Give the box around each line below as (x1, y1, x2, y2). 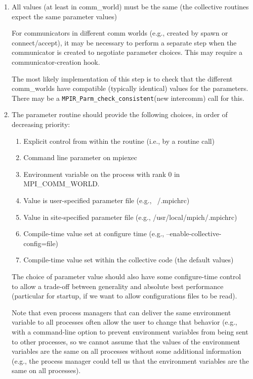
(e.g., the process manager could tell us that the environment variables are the (11, 355, 249, 366)
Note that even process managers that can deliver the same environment (11, 307, 231, 317)
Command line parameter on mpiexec (23, 152, 137, 163)
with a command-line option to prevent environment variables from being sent (11, 326, 249, 337)
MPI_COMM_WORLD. (23, 178, 100, 189)
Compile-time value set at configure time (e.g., (23, 228, 164, 239)
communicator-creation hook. (11, 56, 100, 67)
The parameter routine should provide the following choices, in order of (11, 109, 228, 120)
